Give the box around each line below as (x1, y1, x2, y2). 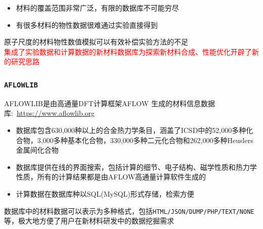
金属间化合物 (16, 145, 59, 155)
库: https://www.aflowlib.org (4, 108, 95, 118)
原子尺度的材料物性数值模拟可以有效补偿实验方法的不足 (4, 36, 188, 47)
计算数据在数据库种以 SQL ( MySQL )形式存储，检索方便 (16, 188, 194, 199)
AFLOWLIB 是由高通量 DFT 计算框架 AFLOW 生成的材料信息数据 (4, 98, 215, 108)
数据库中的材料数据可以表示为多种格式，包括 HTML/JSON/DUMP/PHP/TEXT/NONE (4, 205, 254, 216)
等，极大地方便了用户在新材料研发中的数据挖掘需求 (4, 215, 174, 226)
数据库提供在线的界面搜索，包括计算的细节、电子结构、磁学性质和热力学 (16, 161, 257, 172)
